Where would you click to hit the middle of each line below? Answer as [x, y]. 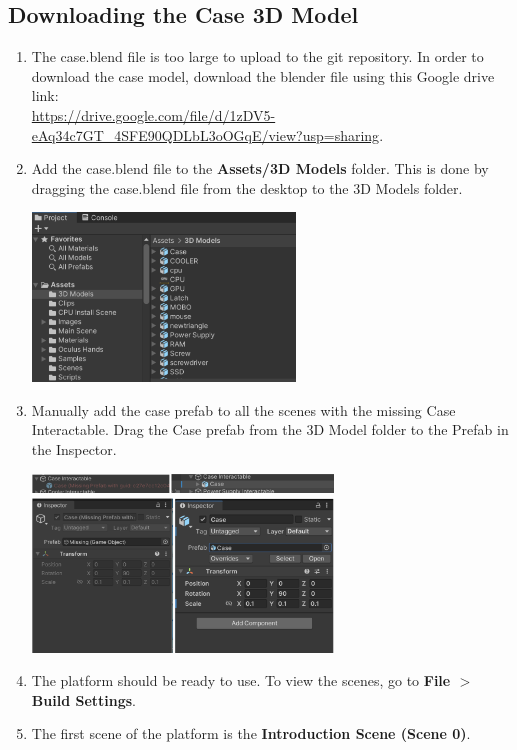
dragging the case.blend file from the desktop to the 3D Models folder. [247, 187]
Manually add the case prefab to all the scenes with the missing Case [243, 409]
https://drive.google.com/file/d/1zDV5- [153, 114]
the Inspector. [74, 448]
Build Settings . [83, 699]
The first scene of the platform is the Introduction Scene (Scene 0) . [251, 733]
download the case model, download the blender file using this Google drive [263, 75]
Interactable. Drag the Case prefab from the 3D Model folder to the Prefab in [270, 429]
